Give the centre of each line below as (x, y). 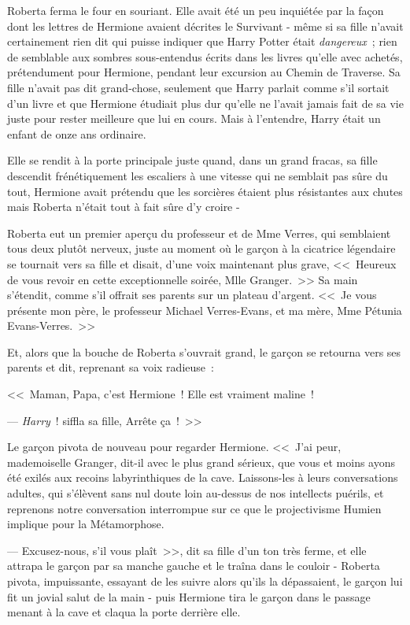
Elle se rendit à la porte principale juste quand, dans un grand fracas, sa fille (192, 160)
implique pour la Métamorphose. (86, 524)
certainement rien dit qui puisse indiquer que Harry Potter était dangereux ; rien (202, 41)
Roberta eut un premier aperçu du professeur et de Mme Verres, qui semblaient (199, 233)
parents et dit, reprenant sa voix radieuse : (111, 367)
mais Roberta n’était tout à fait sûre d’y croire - (124, 207)
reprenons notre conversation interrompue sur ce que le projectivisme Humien (194, 508)
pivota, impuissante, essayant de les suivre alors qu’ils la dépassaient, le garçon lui (205, 581)
